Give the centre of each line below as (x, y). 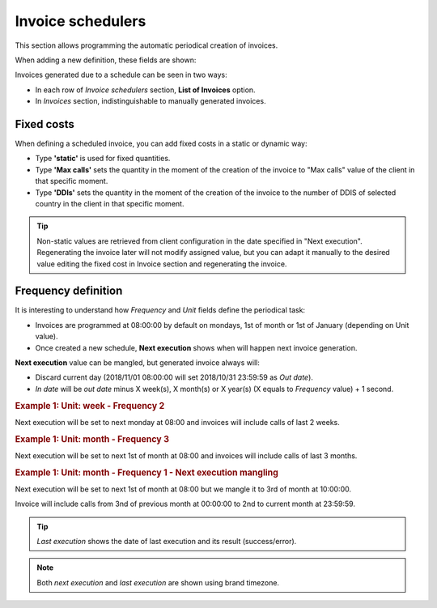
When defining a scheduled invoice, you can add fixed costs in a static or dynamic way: (161, 144)
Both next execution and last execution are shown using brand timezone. (158, 582)
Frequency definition (69, 291)
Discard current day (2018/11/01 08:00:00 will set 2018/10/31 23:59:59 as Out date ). (174, 377)
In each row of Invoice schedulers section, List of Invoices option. (145, 90)
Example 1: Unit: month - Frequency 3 (92, 439)
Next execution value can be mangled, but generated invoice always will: (138, 363)
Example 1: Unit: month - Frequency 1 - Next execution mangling (147, 472)
